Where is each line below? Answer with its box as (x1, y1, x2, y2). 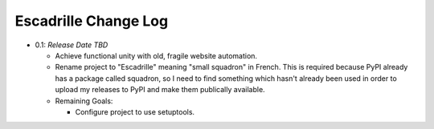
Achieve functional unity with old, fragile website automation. (55, 50, 257, 60)
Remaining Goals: (55, 96, 113, 106)
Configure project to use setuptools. (75, 107, 195, 116)
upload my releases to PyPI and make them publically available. (55, 85, 265, 95)
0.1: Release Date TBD (35, 40, 108, 50)
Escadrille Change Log (14, 12, 169, 30)
